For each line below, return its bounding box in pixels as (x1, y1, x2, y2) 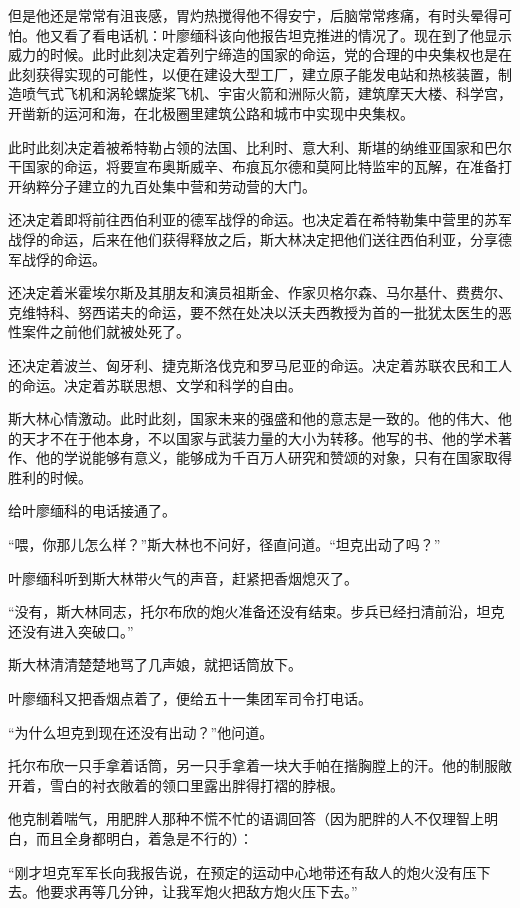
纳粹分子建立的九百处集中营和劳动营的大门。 (21, 175, 316, 196)
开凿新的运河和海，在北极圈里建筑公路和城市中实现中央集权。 (8, 102, 414, 123)
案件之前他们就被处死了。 (21, 321, 190, 342)
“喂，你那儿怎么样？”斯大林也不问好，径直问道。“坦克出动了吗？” (8, 534, 441, 555)
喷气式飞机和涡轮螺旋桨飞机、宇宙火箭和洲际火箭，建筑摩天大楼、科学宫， (21, 83, 512, 104)
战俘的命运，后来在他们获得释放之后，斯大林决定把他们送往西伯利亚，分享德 (8, 228, 512, 249)
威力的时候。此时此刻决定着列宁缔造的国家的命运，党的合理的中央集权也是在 (8, 44, 512, 65)
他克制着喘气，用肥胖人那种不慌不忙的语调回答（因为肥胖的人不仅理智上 (8, 808, 484, 829)
